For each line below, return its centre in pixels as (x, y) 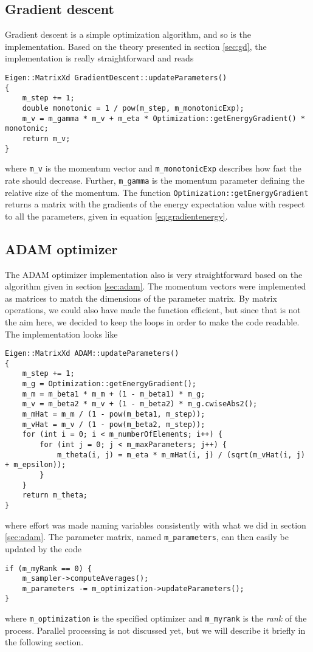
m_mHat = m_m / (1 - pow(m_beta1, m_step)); (114, 414)
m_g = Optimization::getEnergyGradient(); (109, 384)
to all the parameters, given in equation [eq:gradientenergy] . (116, 216)
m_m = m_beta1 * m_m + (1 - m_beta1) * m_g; (114, 394)
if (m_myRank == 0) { (49, 568)
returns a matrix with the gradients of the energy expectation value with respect (155, 204)
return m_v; (46, 138)
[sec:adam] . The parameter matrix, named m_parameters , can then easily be (147, 537)
